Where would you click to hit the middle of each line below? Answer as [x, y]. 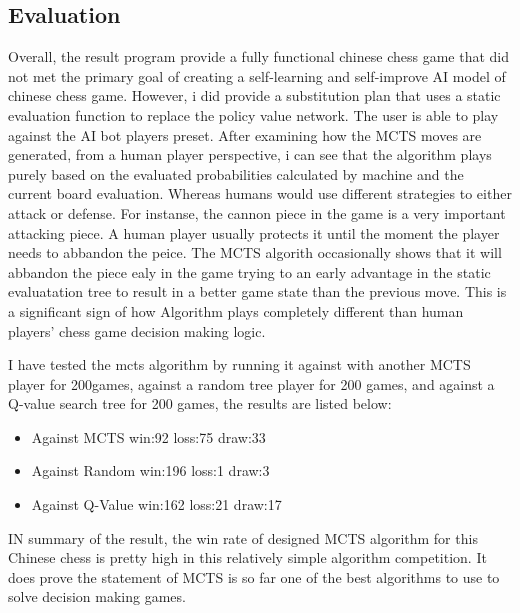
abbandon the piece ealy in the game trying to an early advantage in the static [249, 271]
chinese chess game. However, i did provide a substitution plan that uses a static [254, 95]
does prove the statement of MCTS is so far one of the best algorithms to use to [254, 576]
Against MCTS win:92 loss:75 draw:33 [148, 436]
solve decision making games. [97, 596]
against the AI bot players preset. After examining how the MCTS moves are [245, 134]
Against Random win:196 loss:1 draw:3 [150, 470]
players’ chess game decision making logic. [137, 330]
